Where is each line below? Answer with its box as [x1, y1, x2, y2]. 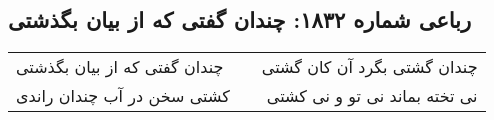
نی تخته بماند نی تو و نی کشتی [266, 84, 478, 108]
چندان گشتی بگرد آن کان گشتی [261, 55, 478, 79]
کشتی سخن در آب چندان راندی [16, 84, 230, 108]
